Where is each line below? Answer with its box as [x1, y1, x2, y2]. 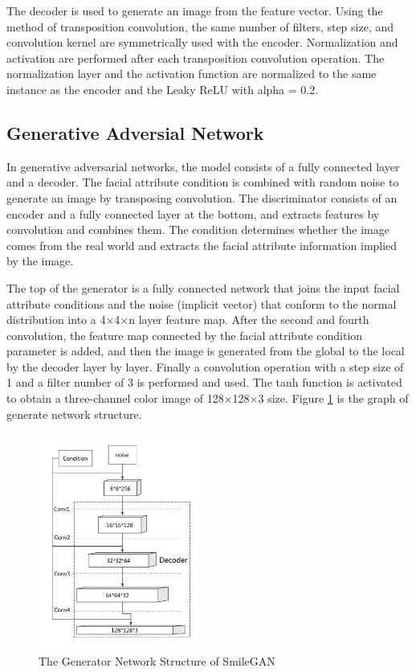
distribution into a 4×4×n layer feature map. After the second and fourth [6, 311, 369, 328]
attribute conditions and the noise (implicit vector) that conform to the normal [6, 295, 397, 312]
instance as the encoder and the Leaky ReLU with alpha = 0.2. [6, 80, 319, 97]
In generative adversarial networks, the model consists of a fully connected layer [6, 158, 400, 174]
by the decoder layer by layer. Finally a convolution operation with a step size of [6, 358, 404, 375]
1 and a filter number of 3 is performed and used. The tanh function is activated [6, 374, 402, 391]
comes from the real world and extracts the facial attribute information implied [6, 236, 398, 253]
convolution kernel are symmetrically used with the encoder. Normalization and [6, 34, 398, 51]
